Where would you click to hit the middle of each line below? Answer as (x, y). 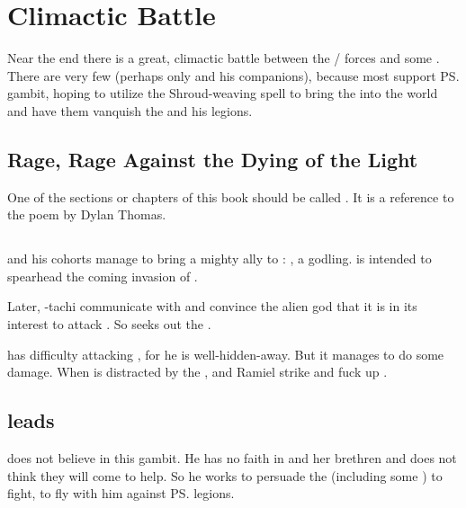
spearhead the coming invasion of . (103, 276)
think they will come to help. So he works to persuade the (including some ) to (225, 475)
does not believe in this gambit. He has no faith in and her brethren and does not (232, 458)
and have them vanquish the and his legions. (130, 110)
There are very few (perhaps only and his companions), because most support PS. (233, 75)
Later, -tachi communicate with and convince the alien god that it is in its (212, 306)
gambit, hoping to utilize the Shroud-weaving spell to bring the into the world (223, 93)
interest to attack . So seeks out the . (109, 324)
